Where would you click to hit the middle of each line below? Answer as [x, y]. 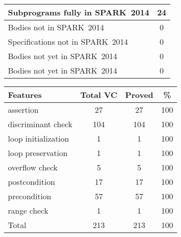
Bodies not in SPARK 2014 [56, 27]
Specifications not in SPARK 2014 [68, 41]
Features [25, 95]
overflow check [33, 167]
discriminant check [40, 124]
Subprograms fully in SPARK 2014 [79, 12]
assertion [23, 110]
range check [28, 210]
